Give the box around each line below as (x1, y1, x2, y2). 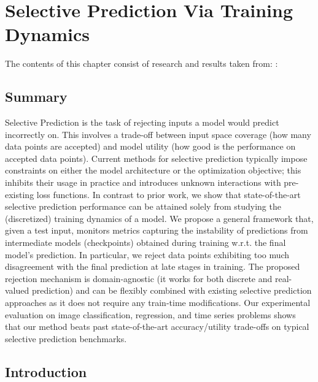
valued (5, 284, 29, 297)
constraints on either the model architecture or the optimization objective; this (5, 164, 301, 177)
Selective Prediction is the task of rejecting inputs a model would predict (5, 116, 279, 129)
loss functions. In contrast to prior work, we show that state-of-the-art (36, 188, 301, 201)
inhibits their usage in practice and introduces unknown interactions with (5, 176, 281, 189)
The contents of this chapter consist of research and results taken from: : (5, 57, 278, 70)
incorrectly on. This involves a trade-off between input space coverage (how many (5, 128, 311, 140)
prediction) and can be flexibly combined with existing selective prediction (31, 284, 312, 297)
